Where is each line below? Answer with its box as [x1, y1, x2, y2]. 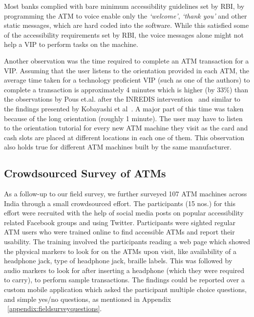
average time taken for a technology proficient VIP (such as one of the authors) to [4, 75, 250, 85]
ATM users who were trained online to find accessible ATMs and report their [4, 227, 235, 237]
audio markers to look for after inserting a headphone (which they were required [4, 265, 245, 275]
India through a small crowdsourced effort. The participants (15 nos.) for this [4, 198, 235, 208]
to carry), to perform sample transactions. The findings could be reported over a [4, 275, 245, 285]
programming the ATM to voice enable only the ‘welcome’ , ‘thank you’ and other [4, 10, 247, 21]
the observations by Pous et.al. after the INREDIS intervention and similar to [4, 94, 240, 104]
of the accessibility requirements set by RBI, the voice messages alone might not [4, 29, 244, 40]
